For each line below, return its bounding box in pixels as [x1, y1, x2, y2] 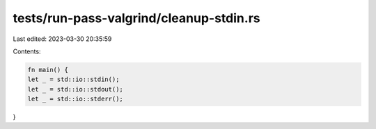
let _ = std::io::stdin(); [27, 76, 120, 83]
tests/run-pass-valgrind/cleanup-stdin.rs [13, 10, 260, 26]
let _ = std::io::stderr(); [27, 95, 123, 103]
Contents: [13, 47, 41, 55]
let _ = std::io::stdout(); [27, 85, 123, 93]
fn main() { [27, 66, 69, 74]
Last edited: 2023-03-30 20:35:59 [13, 35, 112, 43]
